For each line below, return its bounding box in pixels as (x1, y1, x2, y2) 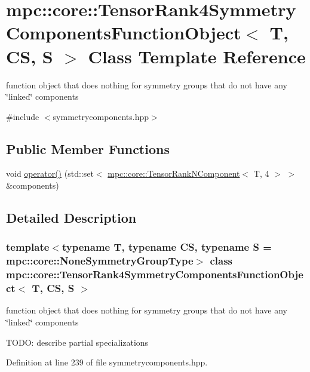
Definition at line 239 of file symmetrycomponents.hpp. (6, 356, 208, 368)
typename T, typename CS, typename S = (62, 239, 272, 254)
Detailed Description (6, 208, 137, 227)
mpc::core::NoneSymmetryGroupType (6, 253, 194, 268)
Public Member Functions (6, 139, 170, 158)
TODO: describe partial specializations (6, 336, 149, 348)
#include (6, 110, 39, 122)
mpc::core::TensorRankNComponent (108, 167, 240, 180)
